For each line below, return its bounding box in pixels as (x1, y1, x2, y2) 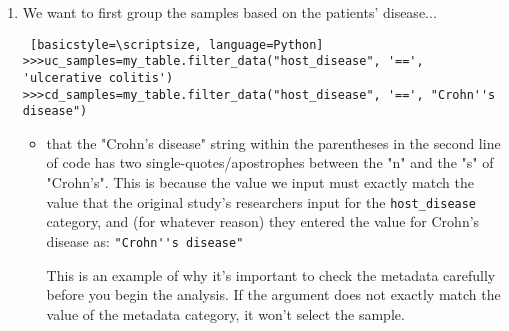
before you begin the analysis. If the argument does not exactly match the (46, 284, 501, 305)
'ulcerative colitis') (22, 70, 174, 85)
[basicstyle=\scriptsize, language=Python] (29, 37, 324, 52)
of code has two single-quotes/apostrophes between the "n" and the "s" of (46, 152, 494, 173)
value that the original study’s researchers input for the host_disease (46, 191, 477, 212)
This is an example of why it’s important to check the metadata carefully (46, 264, 496, 285)
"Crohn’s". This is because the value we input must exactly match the (46, 172, 474, 193)
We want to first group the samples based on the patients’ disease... (22, 2, 437, 22)
